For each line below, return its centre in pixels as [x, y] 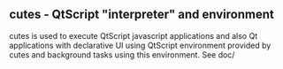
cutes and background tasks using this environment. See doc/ [122, 54]
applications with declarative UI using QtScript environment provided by [140, 45]
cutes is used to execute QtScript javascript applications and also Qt [134, 35]
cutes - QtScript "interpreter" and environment [141, 15]
